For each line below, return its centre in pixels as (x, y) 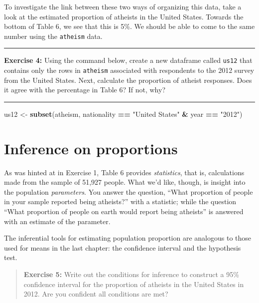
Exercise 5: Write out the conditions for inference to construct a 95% (131, 274)
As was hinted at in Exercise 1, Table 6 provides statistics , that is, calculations (124, 172)
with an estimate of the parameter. (57, 221)
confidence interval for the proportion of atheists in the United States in (134, 284)
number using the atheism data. (53, 36)
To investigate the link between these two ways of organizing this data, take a (123, 6)
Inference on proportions (91, 148)
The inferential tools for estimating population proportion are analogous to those (128, 238)
